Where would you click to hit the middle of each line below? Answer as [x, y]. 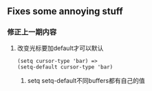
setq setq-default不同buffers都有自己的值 [86, 81]
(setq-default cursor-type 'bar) [65, 67]
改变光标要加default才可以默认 [60, 48]
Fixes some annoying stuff [65, 11]
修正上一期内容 [32, 32]
